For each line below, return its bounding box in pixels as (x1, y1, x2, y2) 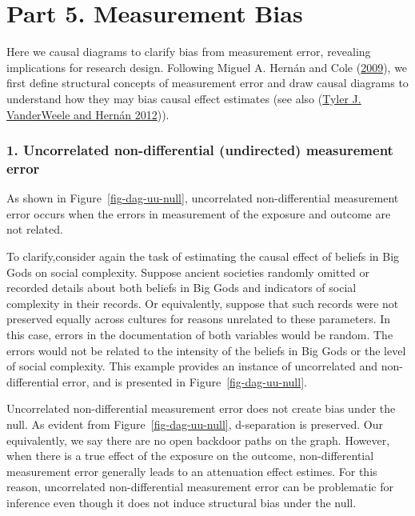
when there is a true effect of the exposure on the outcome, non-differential (6, 447, 374, 464)
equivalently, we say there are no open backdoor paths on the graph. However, (6, 431, 390, 448)
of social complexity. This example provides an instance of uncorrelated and (6, 358, 377, 374)
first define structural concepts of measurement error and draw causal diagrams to (6, 74, 409, 91)
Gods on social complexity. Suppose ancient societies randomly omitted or (6, 263, 370, 280)
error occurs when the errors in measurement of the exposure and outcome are (6, 205, 391, 222)
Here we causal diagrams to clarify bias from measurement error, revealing (6, 43, 371, 60)
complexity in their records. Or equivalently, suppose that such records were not (6, 294, 399, 311)
